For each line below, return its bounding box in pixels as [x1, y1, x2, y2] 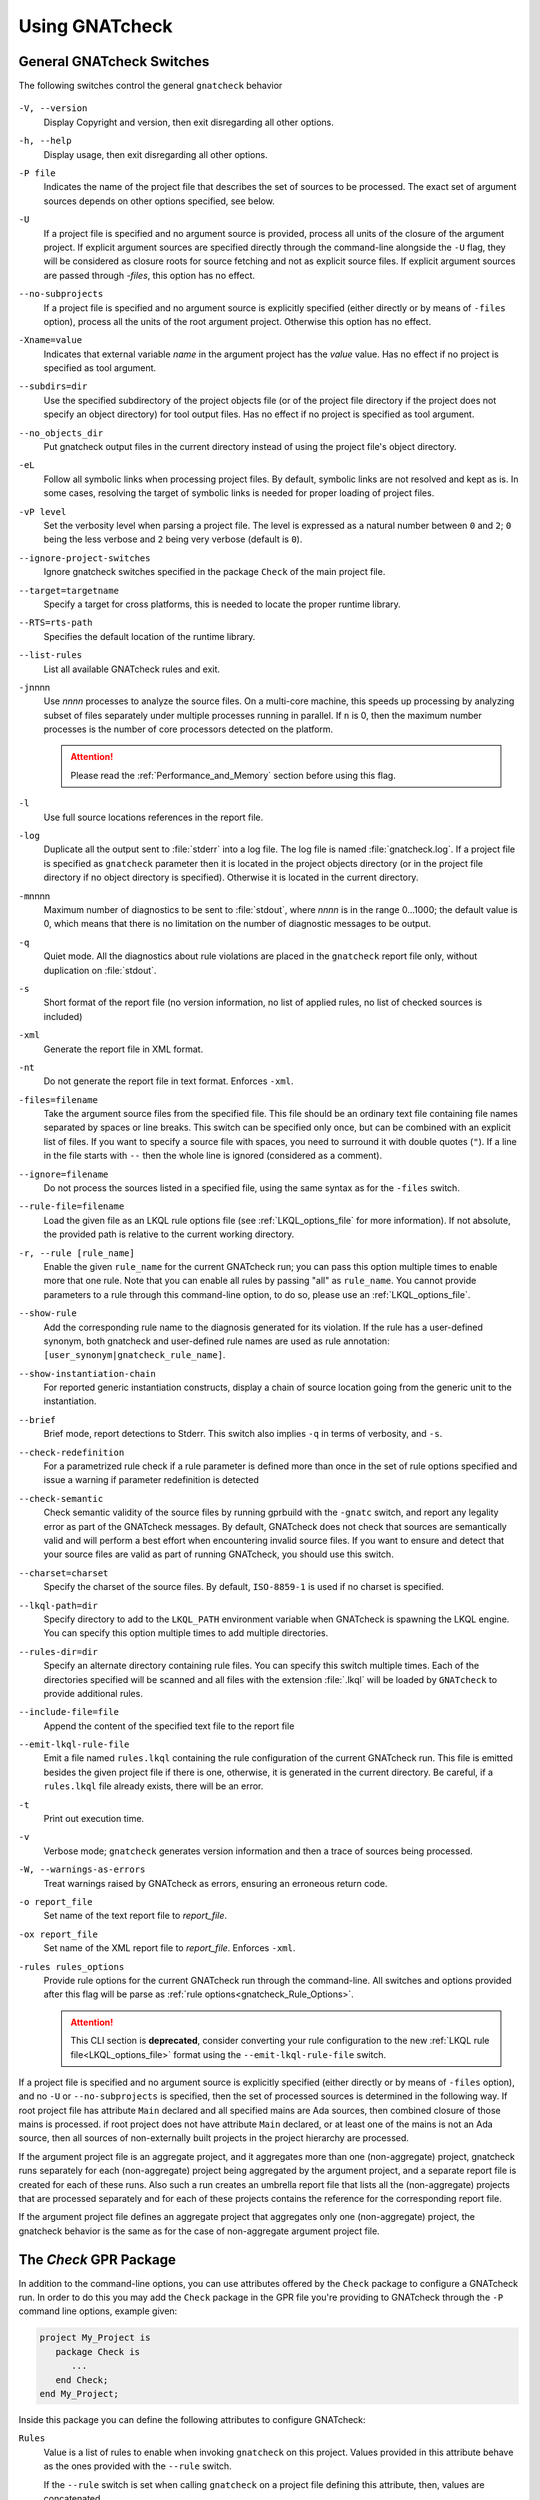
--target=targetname [18, 585, 120, 596]
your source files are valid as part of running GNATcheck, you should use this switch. [43, 1548, 394, 1560]
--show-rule [18, 1308, 77, 1319]
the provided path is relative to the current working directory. [43, 1228, 295, 1240]
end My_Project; [39, 2388, 120, 2400]
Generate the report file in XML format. [43, 1043, 204, 1055]
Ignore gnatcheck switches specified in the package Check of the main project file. [43, 566, 386, 578]
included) [43, 1010, 83, 1022]
